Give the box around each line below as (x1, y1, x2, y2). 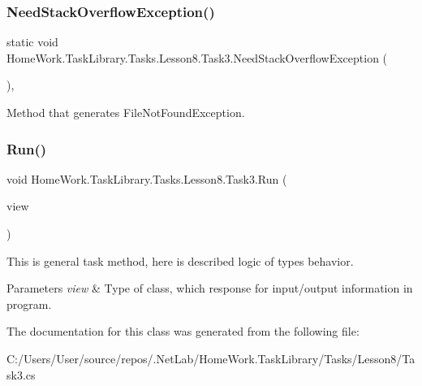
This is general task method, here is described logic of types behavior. (6, 252, 354, 269)
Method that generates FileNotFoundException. (6, 104, 245, 120)
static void (6, 33, 58, 50)
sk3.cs (6, 366, 36, 383)
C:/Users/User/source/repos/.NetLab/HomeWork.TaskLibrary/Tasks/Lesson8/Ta (6, 349, 416, 366)
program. (6, 295, 52, 312)
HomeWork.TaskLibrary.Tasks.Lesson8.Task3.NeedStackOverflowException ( (6, 49, 388, 66)
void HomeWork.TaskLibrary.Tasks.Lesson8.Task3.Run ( (6, 170, 287, 187)
